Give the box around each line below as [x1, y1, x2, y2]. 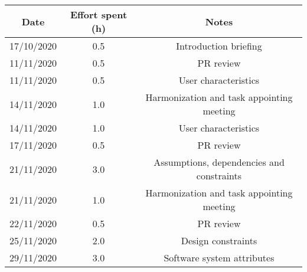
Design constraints [181, 234, 257, 247]
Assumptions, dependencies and [153, 155, 285, 169]
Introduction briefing [176, 39, 262, 53]
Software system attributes [164, 251, 275, 264]
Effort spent [70, 8, 128, 21]
